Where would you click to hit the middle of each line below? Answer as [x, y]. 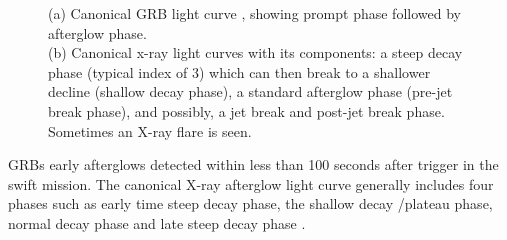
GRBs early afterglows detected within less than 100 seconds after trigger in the [253, 164]
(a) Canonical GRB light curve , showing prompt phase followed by [254, 13]
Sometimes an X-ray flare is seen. [150, 130]
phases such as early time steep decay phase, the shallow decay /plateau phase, [250, 203]
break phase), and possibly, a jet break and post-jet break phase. [246, 110]
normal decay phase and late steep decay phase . [157, 222]
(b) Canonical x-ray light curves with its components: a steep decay [255, 52]
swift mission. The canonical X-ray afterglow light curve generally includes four [251, 183]
